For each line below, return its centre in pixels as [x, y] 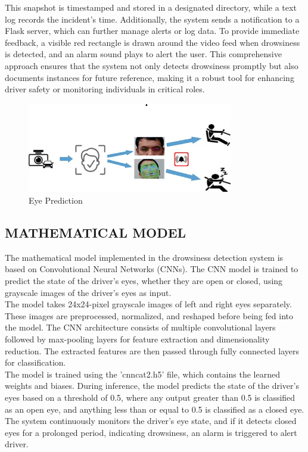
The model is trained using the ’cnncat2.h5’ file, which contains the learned [142, 374]
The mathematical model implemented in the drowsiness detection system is [144, 257]
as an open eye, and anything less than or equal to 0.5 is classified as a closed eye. [155, 409]
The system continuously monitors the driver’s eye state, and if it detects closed [151, 421]
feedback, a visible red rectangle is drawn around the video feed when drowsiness [153, 42]
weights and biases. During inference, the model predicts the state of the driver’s [152, 386]
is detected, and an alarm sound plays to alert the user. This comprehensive [143, 54]
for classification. [35, 362]
